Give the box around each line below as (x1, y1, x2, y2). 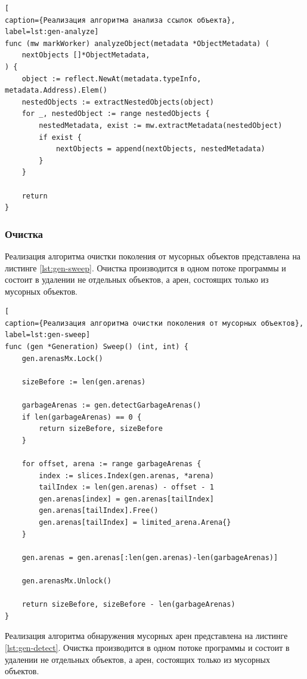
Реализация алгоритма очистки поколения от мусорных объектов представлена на (5, 249, 301, 262)
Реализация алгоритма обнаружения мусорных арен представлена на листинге (5, 629, 288, 642)
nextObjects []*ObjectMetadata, (21, 51, 150, 60)
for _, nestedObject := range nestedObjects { (21, 109, 210, 118)
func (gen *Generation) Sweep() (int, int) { (5, 342, 188, 351)
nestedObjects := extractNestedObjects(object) (21, 97, 214, 106)
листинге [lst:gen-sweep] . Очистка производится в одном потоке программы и (5, 261, 286, 274)
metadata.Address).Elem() (5, 86, 107, 95)
